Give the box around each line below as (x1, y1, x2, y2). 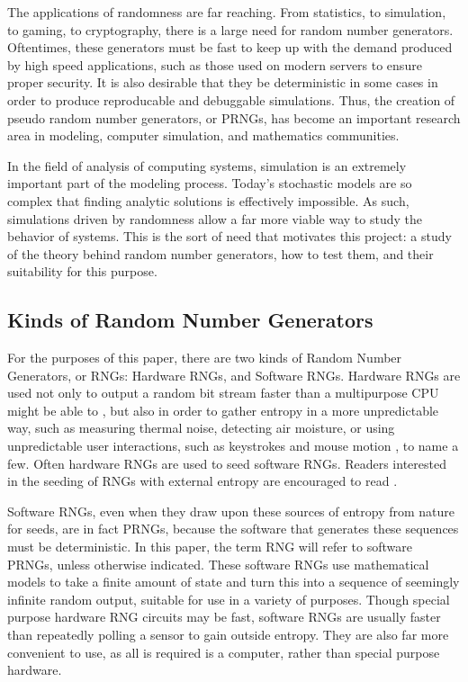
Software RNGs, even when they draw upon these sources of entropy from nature (7, 501, 455, 520)
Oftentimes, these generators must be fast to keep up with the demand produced (7, 38, 453, 57)
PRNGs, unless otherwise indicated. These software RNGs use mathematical (7, 554, 429, 573)
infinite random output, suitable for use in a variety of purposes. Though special (7, 589, 450, 608)
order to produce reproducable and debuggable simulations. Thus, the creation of (7, 90, 455, 109)
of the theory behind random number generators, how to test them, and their (7, 244, 434, 263)
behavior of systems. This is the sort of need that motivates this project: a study (7, 227, 452, 246)
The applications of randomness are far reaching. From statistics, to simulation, (7, 3, 446, 21)
